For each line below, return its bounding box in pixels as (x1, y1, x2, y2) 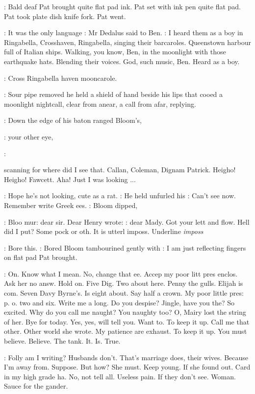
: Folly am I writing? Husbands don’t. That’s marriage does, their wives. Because (4, 352, 248, 362)
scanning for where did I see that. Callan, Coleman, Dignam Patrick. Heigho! (4, 164, 236, 175)
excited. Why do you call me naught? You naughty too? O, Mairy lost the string (4, 307, 246, 317)
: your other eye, (4, 131, 53, 141)
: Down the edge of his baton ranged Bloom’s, (4, 115, 142, 125)
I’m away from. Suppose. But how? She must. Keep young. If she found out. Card (4, 362, 251, 372)
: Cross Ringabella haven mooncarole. (4, 72, 117, 83)
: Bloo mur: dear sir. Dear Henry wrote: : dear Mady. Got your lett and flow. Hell (4, 216, 250, 227)
